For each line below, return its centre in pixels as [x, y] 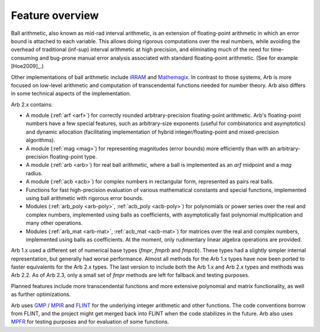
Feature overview [55, 15]
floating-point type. [73, 157]
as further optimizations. [41, 294]
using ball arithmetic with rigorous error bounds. [85, 198]
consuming [25, 58]
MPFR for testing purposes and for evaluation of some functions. [90, 322]
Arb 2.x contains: [32, 104]
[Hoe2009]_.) [27, 66]
